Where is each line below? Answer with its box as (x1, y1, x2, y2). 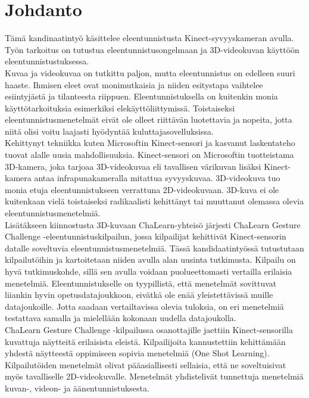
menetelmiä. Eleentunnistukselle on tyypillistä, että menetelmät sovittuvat (5, 276, 277, 289)
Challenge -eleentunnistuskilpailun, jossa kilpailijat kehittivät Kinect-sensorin (5, 230, 286, 242)
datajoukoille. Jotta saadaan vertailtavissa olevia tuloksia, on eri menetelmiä (5, 300, 284, 312)
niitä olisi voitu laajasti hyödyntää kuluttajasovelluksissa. (5, 125, 214, 137)
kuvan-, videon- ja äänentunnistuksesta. (5, 381, 149, 394)
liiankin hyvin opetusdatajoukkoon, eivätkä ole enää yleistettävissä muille (5, 288, 273, 301)
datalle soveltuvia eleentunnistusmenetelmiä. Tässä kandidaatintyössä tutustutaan (5, 241, 304, 254)
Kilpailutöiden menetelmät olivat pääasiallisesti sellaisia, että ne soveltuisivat (5, 358, 286, 371)
